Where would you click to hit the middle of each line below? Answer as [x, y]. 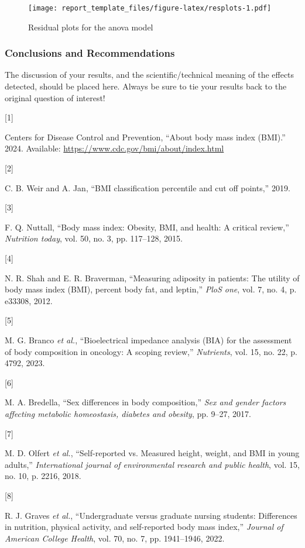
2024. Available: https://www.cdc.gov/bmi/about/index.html [114, 148]
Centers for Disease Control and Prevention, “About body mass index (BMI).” [145, 137]
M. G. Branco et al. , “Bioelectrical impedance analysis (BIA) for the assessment [148, 340]
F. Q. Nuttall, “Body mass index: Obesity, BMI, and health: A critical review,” [147, 227]
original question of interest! [55, 97]
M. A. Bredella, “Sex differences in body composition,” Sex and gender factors [145, 402]
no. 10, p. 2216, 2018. [43, 476]
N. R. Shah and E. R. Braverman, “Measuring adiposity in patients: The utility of [152, 278]
